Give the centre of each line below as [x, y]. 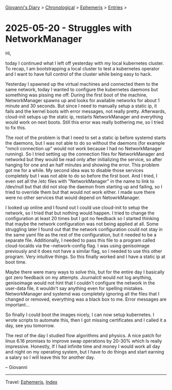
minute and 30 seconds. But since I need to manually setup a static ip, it [81, 106]
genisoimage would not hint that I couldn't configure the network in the [80, 283]
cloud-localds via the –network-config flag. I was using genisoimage [78, 245]
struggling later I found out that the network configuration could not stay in [84, 229]
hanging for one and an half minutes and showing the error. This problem [82, 165]
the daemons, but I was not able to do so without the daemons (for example [85, 143]
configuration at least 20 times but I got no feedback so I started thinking [82, 218]
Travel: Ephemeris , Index [31, 382]
